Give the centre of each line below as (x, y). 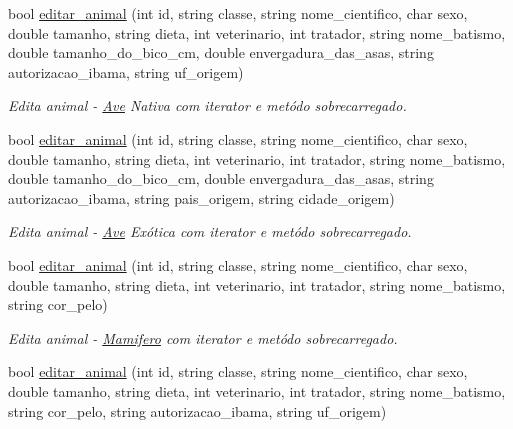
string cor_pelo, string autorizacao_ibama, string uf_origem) (197, 410)
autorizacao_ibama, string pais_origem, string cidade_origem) (201, 197)
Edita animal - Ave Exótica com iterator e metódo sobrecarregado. (210, 231)
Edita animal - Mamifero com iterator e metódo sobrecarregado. (203, 337)
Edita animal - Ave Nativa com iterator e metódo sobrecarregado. (207, 105)
